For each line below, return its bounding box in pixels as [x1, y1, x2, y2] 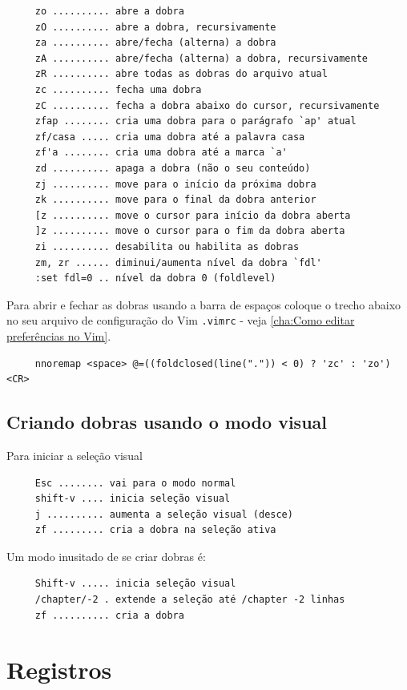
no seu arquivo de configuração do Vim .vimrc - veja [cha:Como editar [6, 312, 355, 329]
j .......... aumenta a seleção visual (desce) [34, 508, 293, 520]
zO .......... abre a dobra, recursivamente [34, 21, 276, 33]
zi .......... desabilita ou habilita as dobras [34, 240, 300, 252]
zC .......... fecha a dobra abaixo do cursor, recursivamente [34, 99, 380, 111]
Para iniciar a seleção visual [6, 446, 143, 463]
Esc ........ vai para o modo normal [34, 477, 236, 489]
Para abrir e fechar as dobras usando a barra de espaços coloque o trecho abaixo [6, 296, 401, 313]
